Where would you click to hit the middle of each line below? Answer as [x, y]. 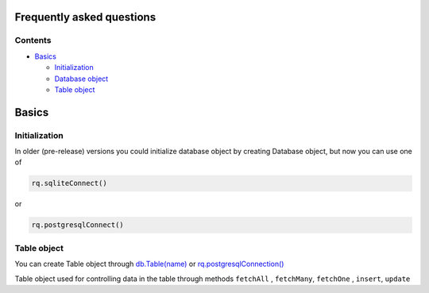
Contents [33, 40]
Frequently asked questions [85, 17]
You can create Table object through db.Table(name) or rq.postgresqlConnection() [149, 264]
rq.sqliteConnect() [69, 183]
